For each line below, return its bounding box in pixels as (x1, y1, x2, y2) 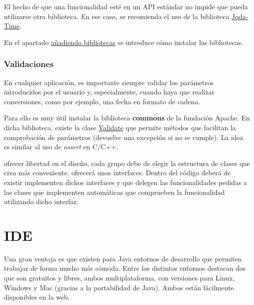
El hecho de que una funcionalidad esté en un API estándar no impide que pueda (4, 1, 248, 11)
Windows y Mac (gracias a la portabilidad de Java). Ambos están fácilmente (4, 282, 234, 292)
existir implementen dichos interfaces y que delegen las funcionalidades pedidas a (4, 177, 247, 187)
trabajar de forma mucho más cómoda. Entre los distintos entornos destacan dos (4, 263, 246, 273)
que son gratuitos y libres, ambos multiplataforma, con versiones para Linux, (4, 273, 235, 283)
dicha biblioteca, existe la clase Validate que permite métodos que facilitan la (4, 122, 236, 132)
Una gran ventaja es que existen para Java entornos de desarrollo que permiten (4, 253, 242, 263)
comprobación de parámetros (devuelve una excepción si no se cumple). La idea (4, 132, 243, 142)
